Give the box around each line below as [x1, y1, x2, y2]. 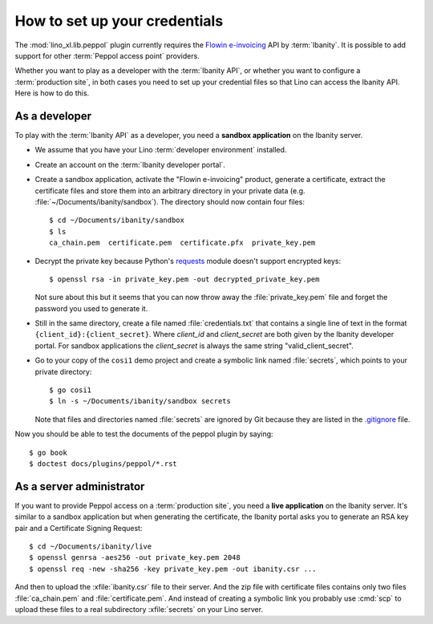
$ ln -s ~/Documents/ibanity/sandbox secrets [49, 397, 232, 406]
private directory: [34, 367, 92, 376]
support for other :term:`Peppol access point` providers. [14, 51, 200, 60]
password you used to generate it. [34, 303, 148, 313]
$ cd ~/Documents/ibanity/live [29, 542, 152, 551]
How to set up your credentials [14, 12, 224, 30]
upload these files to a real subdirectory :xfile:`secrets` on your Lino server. [14, 605, 264, 614]
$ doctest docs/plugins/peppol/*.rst [29, 460, 178, 468]
